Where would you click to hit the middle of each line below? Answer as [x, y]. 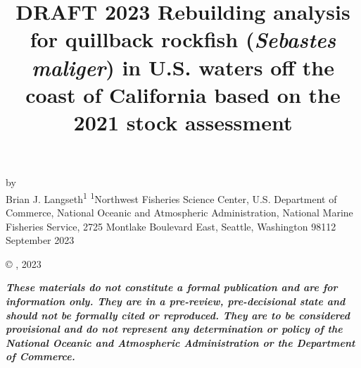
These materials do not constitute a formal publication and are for [172, 287]
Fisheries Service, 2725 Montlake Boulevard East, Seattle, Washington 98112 [171, 226]
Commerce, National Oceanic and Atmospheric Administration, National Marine [179, 212]
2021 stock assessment [183, 122]
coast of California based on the [183, 94]
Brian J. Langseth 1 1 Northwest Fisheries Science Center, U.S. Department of [171, 197]
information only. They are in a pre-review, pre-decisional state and [176, 301]
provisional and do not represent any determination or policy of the [174, 329]
